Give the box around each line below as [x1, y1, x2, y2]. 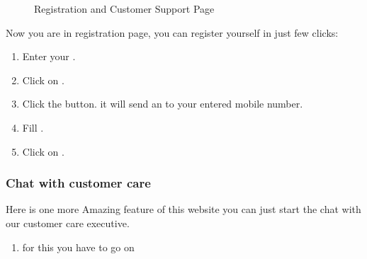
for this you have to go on [22, 239, 135, 254]
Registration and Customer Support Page [34, 1, 215, 16]
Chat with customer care [6, 174, 151, 192]
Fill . [22, 120, 44, 134]
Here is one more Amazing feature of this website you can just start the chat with [6, 202, 361, 217]
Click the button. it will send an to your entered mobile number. [22, 96, 303, 111]
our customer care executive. [6, 215, 130, 230]
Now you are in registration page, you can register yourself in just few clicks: [6, 25, 339, 40]
